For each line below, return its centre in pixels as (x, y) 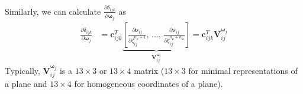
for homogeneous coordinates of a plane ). (149, 83)
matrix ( (149, 70)
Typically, (22, 70)
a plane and (26, 83)
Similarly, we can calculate (53, 11)
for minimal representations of (243, 70)
